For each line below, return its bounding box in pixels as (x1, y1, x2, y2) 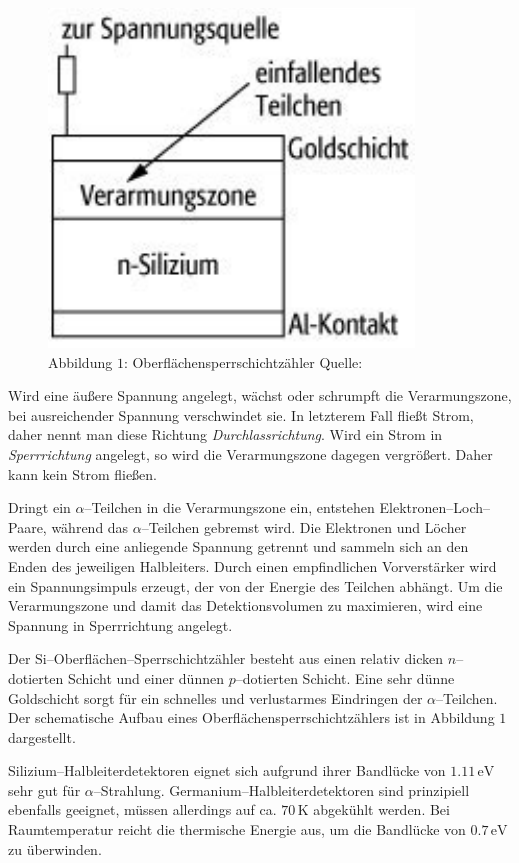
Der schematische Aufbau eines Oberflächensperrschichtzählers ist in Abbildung (8, 707, 495, 728)
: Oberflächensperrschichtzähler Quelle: (123, 351, 363, 372)
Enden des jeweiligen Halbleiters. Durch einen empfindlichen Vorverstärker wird (8, 555, 497, 576)
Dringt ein (8, 497, 71, 518)
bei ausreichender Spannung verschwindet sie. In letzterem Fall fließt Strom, (8, 404, 474, 425)
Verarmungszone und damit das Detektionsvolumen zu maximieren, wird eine (8, 595, 483, 616)
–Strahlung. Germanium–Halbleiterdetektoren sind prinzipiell (93, 779, 470, 800)
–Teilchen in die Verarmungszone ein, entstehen (84, 497, 375, 518)
